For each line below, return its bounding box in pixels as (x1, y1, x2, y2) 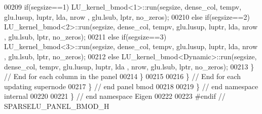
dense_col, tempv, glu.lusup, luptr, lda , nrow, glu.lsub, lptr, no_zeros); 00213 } (4, 61, 254, 71)
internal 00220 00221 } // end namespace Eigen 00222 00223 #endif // (4, 91, 226, 101)
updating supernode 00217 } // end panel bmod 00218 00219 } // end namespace (4, 81, 258, 91)
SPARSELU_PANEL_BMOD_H (4, 100, 109, 111)
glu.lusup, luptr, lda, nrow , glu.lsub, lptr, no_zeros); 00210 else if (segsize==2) (4, 11, 250, 22)
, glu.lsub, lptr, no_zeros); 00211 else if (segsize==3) (4, 31, 167, 42)
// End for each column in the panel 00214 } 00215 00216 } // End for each (4, 71, 241, 82)
